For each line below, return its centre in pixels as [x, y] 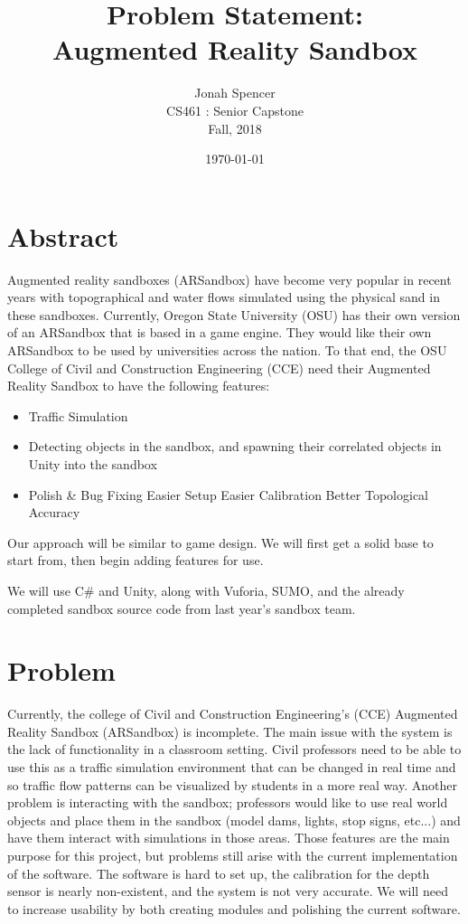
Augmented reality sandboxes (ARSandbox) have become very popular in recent [229, 279]
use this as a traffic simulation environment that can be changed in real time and [232, 767]
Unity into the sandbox [93, 463]
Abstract [63, 236]
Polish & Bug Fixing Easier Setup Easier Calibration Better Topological [228, 494]
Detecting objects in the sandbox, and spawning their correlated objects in [235, 446]
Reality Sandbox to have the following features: [139, 386]
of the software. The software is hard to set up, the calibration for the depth [219, 873]
